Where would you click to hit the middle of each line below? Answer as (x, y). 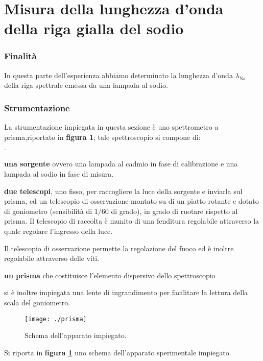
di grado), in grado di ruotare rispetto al (174, 211)
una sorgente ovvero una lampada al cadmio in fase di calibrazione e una (121, 164)
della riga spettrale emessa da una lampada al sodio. (86, 85)
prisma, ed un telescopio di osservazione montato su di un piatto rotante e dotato (131, 201)
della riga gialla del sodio (94, 28)
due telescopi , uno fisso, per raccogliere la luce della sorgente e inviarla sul (123, 191)
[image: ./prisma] (56, 319)
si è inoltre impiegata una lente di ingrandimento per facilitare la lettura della (126, 292)
